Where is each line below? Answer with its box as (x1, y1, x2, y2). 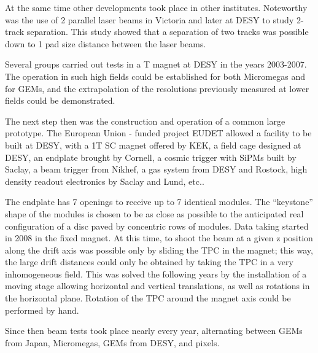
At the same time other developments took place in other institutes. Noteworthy (5, 1, 308, 14)
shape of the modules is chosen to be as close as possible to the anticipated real (5, 207, 304, 220)
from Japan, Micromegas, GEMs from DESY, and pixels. (5, 336, 220, 349)
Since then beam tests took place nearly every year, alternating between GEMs (5, 324, 303, 337)
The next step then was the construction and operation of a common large (5, 114, 285, 127)
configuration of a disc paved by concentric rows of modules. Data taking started (5, 219, 309, 232)
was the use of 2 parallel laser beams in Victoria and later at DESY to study (5, 13, 294, 26)
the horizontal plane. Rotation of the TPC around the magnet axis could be (5, 292, 291, 305)
